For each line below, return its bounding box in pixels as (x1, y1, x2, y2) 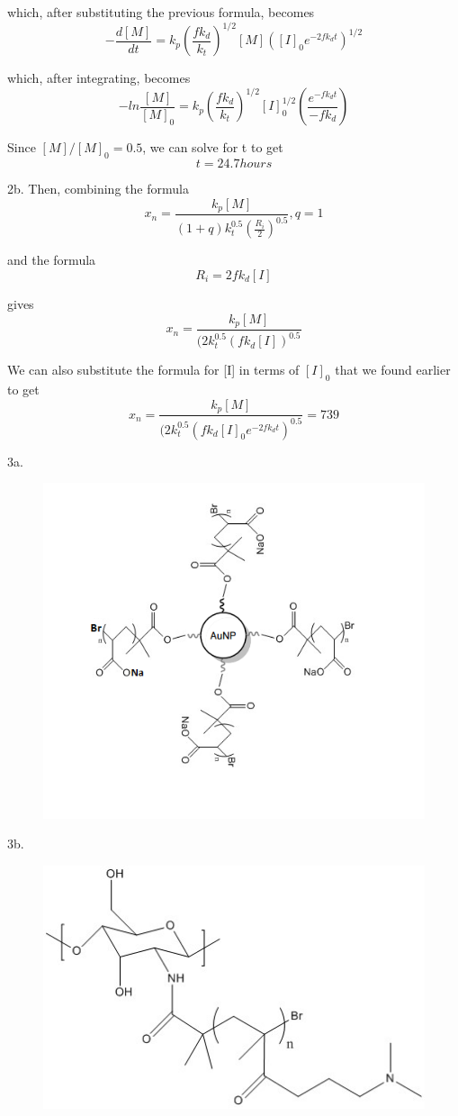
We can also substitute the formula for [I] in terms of (7, 360, 300, 379)
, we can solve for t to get (142, 138, 283, 157)
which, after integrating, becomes (7, 68, 191, 87)
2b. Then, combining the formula (7, 178, 189, 197)
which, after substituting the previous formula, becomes (7, 3, 315, 21)
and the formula (7, 250, 96, 269)
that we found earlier (335, 360, 451, 379)
